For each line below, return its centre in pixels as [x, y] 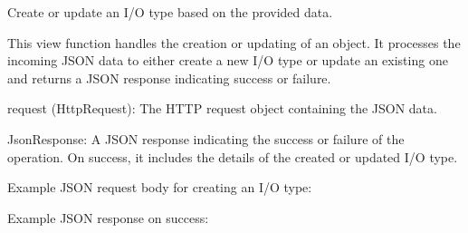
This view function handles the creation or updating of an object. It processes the [234, 42]
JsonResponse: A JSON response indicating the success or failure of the [206, 138]
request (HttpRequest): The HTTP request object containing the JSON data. [222, 108]
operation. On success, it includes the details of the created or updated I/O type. [233, 156]
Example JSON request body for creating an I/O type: [160, 187]
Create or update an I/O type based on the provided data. [170, 12]
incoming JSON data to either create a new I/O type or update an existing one [228, 60]
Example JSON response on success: [108, 217]
